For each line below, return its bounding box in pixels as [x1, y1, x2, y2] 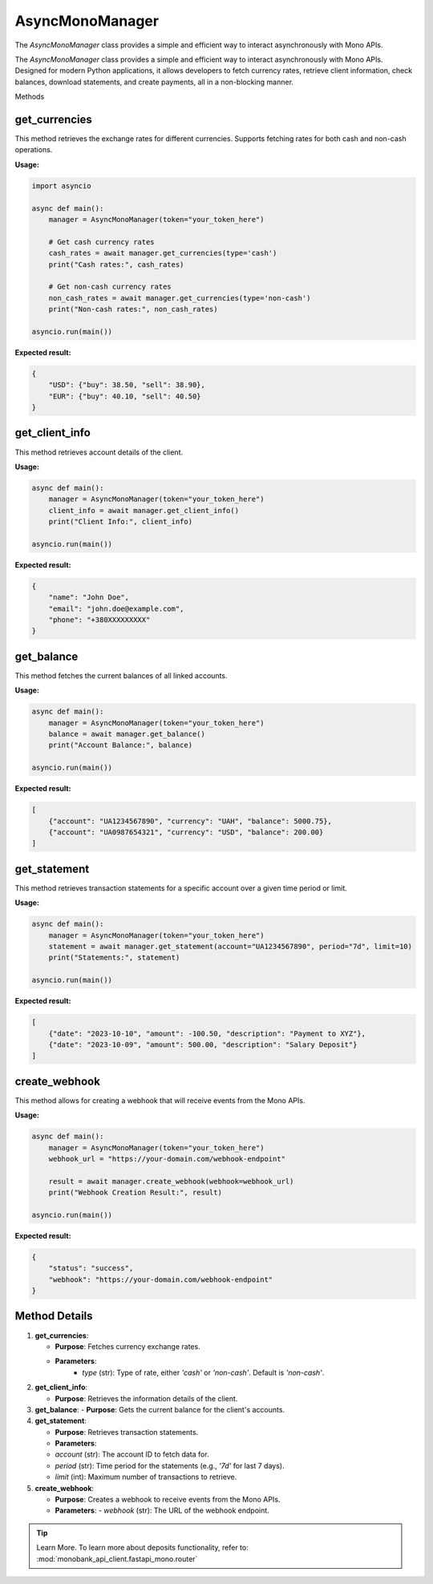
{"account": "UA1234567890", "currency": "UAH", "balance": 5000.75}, [48, 816, 333, 826]
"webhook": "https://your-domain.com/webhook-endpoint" [48, 1275, 273, 1284]
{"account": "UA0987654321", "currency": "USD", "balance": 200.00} [48, 827, 324, 837]
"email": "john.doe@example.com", [48, 604, 184, 613]
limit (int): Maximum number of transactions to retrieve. [55, 1472, 237, 1482]
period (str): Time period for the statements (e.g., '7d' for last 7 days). [55, 1461, 285, 1470]
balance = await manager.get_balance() [48, 729, 206, 739]
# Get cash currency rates [48, 237, 156, 246]
